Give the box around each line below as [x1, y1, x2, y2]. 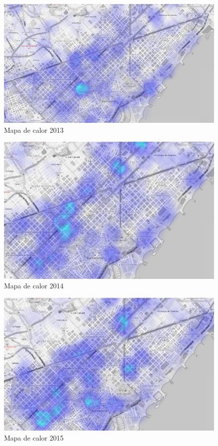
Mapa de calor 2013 [4, 124, 64, 135]
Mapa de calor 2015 [4, 432, 64, 443]
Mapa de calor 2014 [4, 280, 64, 291]
